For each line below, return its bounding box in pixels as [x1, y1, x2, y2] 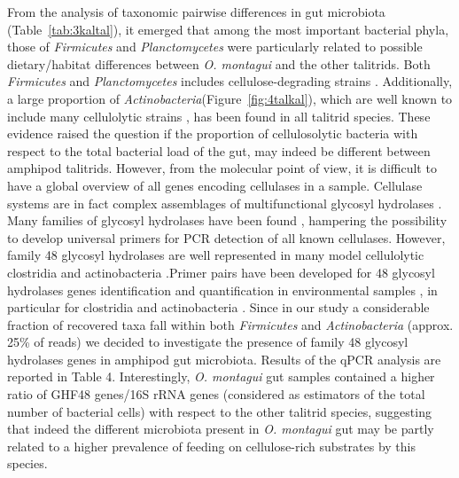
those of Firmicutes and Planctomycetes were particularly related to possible [7, 37, 423, 56]
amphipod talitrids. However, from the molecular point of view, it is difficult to [7, 159, 437, 177]
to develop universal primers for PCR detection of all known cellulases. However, [7, 228, 446, 247]
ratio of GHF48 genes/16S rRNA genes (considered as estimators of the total [7, 385, 425, 404]
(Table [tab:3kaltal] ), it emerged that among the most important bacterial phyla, [7, 20, 449, 38]
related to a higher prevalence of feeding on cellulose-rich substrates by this [7, 436, 416, 455]
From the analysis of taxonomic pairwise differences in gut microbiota [7, 3, 385, 20]
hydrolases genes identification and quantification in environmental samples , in [7, 280, 438, 299]
